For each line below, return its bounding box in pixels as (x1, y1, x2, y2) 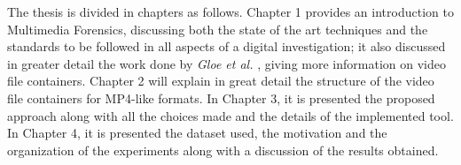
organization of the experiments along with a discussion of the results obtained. (7, 140, 439, 159)
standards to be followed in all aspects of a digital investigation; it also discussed (7, 37, 446, 56)
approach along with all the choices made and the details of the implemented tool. (7, 106, 454, 124)
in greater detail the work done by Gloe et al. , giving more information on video (7, 54, 446, 72)
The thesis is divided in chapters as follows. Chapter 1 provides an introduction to (7, 3, 454, 20)
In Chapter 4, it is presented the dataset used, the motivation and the (7, 124, 387, 142)
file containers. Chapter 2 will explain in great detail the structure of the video (7, 71, 434, 90)
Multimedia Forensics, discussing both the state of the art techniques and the (7, 19, 428, 38)
